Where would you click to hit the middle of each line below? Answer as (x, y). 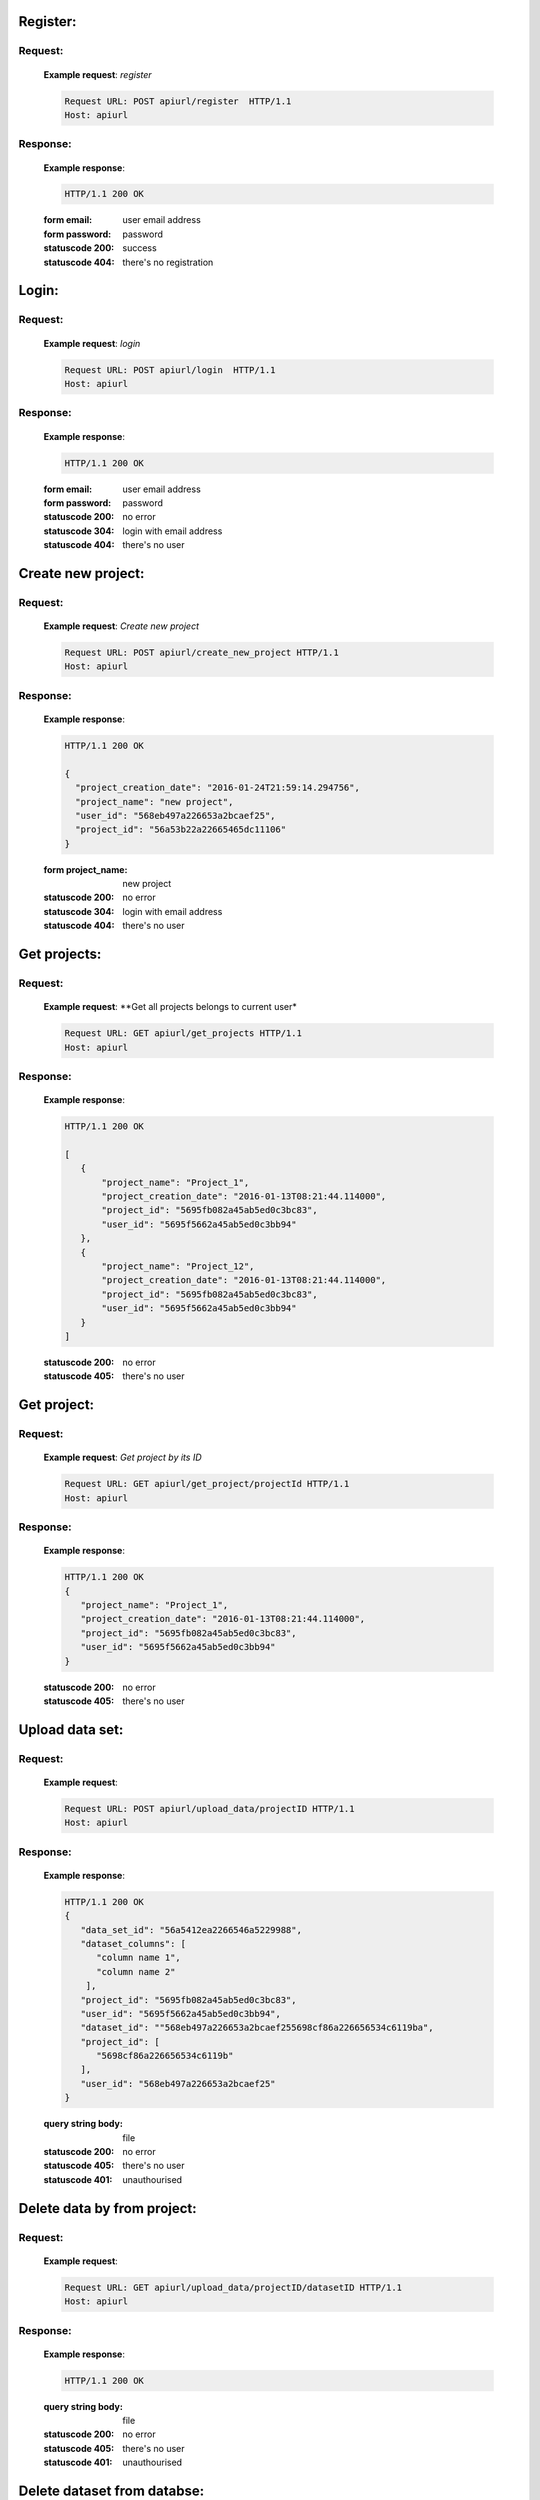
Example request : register (97, 74)
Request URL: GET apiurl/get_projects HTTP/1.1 (183, 1033)
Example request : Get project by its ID (122, 1457)
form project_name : (85, 869)
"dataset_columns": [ (133, 1943)
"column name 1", (139, 1958)
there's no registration (168, 262)
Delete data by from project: (107, 2208)
